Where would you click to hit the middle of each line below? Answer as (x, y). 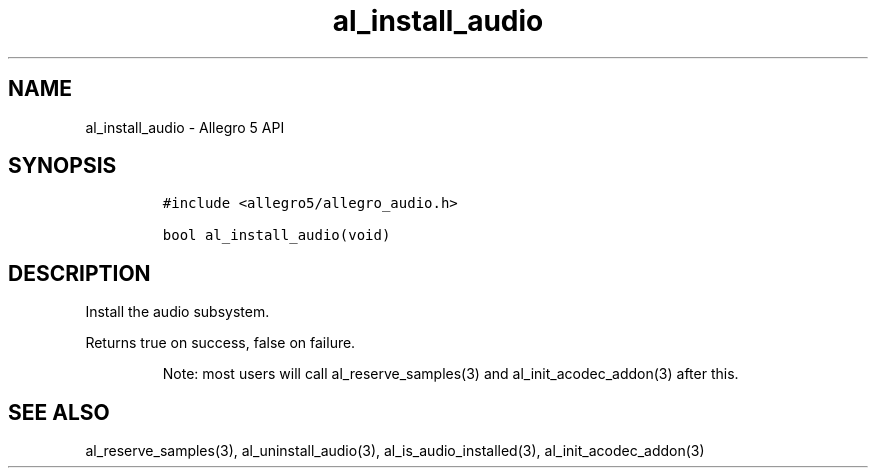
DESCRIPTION (79, 273)
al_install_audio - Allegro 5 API (185, 127)
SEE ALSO (59, 412)
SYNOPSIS (62, 166)
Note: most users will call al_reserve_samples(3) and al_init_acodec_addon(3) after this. (450, 374)
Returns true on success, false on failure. (220, 343)
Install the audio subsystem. (177, 312)
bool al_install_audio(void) (276, 235)
